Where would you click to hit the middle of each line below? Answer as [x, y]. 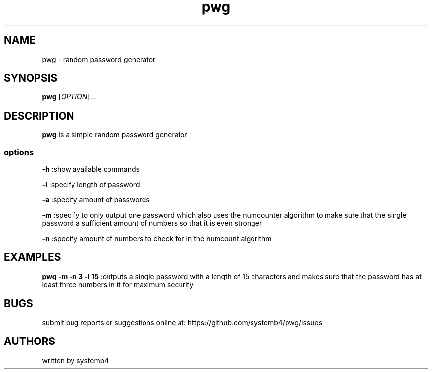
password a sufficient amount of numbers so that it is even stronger [152, 223]
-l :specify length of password [91, 185]
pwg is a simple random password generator [115, 135]
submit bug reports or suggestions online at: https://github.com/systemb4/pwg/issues [182, 322]
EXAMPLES [33, 257]
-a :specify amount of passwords [96, 200]
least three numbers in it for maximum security [118, 284]
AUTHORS [30, 342]
